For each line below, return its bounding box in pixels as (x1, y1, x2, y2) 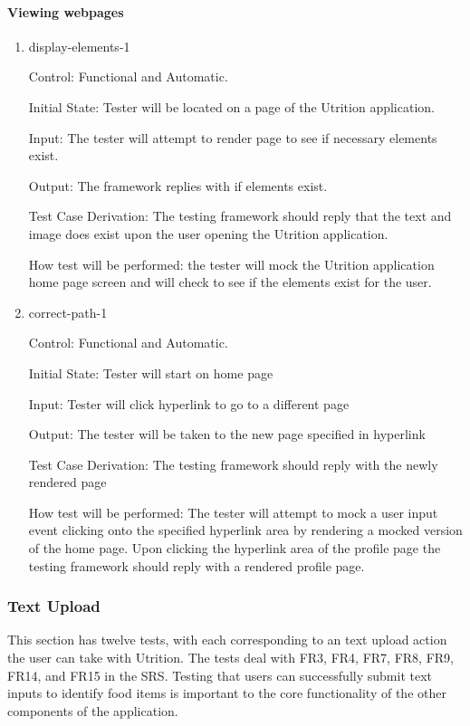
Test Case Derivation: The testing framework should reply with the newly (28, 454, 438, 473)
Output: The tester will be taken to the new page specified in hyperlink (28, 425, 426, 444)
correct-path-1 (28, 302, 108, 321)
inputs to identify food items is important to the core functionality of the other (7, 683, 446, 702)
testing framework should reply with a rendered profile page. (28, 556, 365, 575)
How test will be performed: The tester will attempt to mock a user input (28, 502, 438, 521)
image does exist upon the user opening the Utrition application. (28, 224, 388, 243)
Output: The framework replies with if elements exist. (28, 176, 328, 195)
